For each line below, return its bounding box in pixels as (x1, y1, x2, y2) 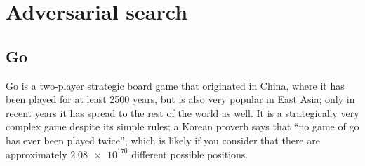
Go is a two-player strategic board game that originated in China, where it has (6, 78, 345, 92)
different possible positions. (131, 146, 248, 161)
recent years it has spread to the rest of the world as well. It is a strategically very (6, 105, 359, 120)
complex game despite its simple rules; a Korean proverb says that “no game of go (6, 119, 359, 134)
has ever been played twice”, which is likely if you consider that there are (6, 132, 320, 147)
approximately (6, 146, 67, 161)
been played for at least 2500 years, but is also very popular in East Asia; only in (6, 92, 355, 106)
